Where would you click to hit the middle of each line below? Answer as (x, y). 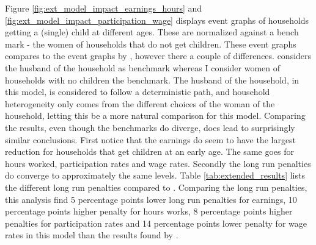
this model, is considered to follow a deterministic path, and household (138, 92)
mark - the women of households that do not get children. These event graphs (151, 44)
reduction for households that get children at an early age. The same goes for (149, 151)
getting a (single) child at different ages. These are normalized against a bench (152, 32)
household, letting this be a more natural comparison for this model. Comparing (155, 115)
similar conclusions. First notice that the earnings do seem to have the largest (151, 139)
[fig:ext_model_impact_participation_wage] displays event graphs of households (157, 20)
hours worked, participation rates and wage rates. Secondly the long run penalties (158, 163)
